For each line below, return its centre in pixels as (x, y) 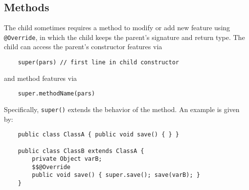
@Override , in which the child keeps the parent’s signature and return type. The (124, 37)
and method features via (41, 78)
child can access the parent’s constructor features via (83, 47)
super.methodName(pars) (57, 94)
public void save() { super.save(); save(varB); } (116, 175)
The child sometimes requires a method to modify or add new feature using (117, 28)
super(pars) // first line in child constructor (98, 63)
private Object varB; (67, 159)
